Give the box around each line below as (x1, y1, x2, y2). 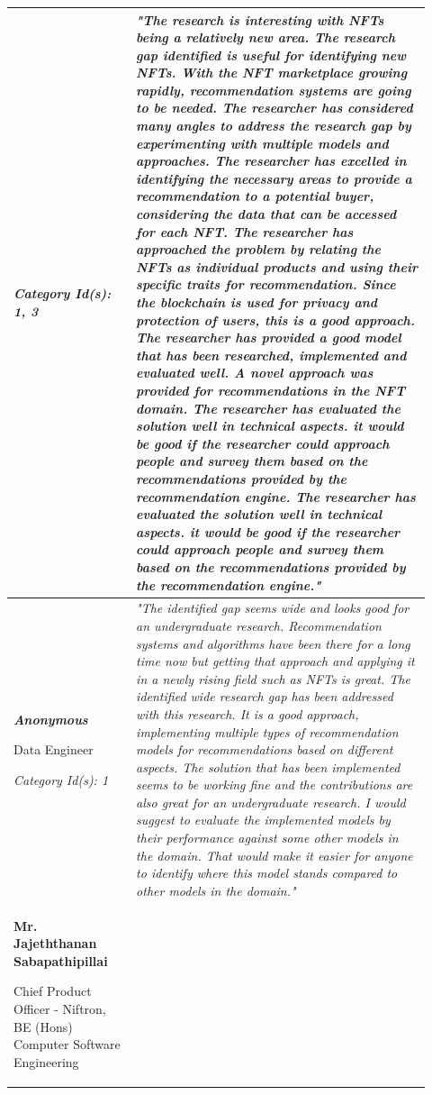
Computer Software (13, 1035, 121, 1054)
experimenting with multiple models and (136, 133, 389, 152)
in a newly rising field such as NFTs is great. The (136, 669, 410, 688)
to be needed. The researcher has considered (136, 98, 413, 117)
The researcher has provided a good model (136, 328, 401, 347)
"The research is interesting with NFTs (136, 10, 384, 29)
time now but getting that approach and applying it (136, 652, 415, 671)
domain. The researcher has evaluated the (136, 398, 400, 417)
